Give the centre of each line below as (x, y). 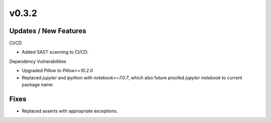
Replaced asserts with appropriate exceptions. (70, 111)
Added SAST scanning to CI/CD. (55, 52)
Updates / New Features (48, 31)
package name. (38, 85)
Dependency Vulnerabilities (38, 61)
